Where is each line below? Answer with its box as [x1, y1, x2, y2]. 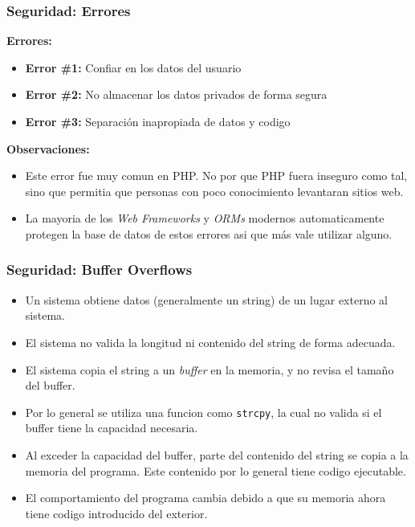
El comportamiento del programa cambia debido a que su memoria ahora [25, 489, 386, 506]
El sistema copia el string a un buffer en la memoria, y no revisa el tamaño [25, 361, 394, 378]
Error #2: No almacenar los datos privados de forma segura [25, 86, 328, 103]
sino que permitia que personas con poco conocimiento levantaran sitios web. [25, 182, 404, 199]
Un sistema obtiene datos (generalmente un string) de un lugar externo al [25, 291, 388, 308]
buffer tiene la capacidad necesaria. [25, 419, 198, 436]
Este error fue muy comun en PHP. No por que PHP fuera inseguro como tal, [25, 167, 408, 184]
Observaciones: [6, 140, 90, 157]
